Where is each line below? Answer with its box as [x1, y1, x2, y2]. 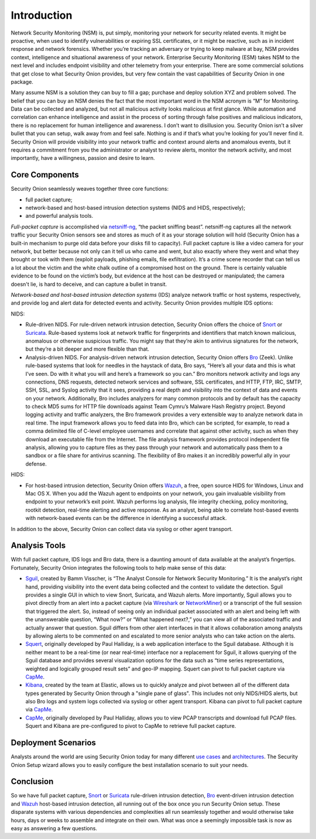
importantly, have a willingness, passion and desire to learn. [11, 155, 155, 162]
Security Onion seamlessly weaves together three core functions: [11, 185, 169, 193]
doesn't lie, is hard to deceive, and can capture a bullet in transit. [11, 280, 167, 287]
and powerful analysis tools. [25, 213, 94, 220]
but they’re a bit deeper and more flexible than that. [25, 345, 149, 352]
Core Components [11, 170, 79, 180]
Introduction [11, 9, 73, 22]
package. [11, 78, 33, 85]
